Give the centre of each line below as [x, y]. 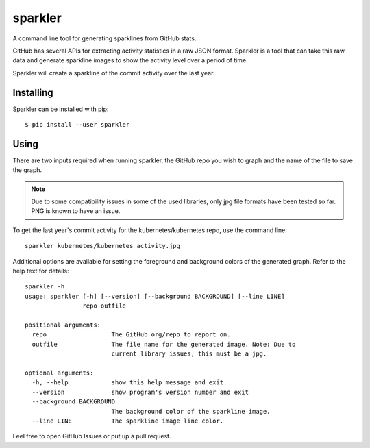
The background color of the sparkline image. [191, 411]
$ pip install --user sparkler [77, 125]
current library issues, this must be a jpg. [189, 354]
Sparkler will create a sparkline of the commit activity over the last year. [114, 73]
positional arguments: [63, 325]
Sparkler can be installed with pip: [61, 109]
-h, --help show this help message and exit [128, 383]
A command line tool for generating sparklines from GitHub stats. [104, 38]
